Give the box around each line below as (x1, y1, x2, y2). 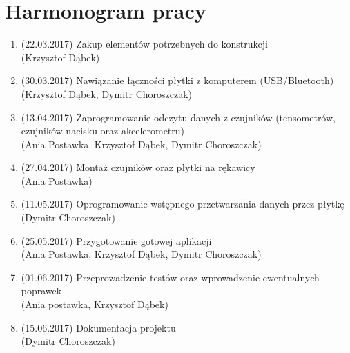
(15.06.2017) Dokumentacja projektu (21, 320, 176, 334)
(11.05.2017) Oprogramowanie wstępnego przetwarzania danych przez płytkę (21, 196, 344, 211)
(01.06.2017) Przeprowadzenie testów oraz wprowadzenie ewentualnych (21, 270, 320, 284)
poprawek (21, 283, 62, 298)
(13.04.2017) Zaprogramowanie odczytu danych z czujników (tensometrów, (21, 110, 336, 124)
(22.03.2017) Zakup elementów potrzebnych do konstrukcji (21, 37, 268, 51)
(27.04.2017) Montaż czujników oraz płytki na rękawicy (21, 160, 255, 174)
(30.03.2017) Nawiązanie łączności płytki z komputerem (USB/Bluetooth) (21, 73, 334, 88)
